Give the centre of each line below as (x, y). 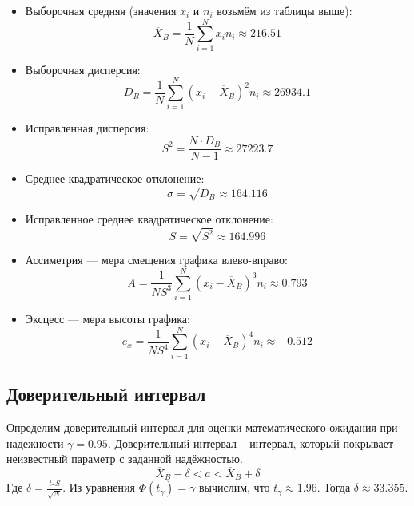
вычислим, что (234, 487)
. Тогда (334, 487)
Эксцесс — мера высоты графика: (107, 319)
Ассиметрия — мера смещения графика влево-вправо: (156, 260)
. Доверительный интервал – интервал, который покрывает (251, 443)
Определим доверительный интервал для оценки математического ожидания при (202, 427)
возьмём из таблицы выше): (285, 10)
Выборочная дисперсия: (83, 69)
